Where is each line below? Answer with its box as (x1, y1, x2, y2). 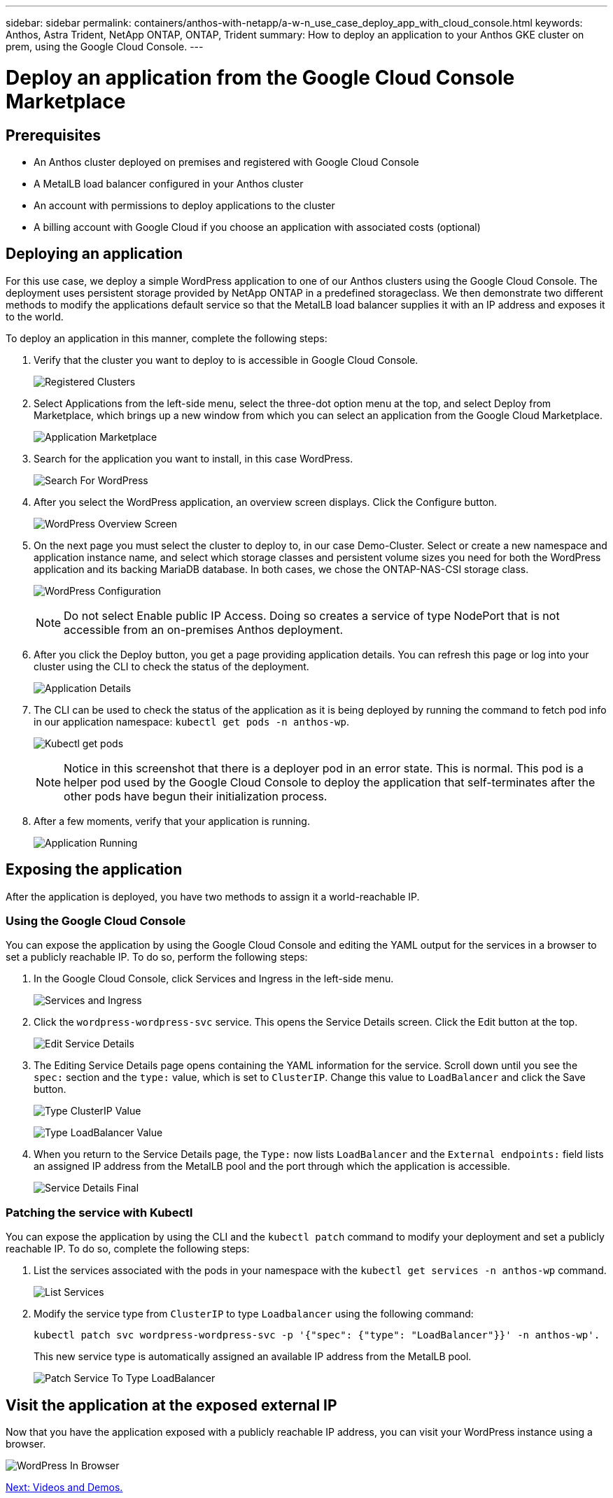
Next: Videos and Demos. (6, 1481, 123, 1493)
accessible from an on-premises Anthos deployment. (64, 622, 343, 637)
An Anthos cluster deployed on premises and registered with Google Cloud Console (34, 155, 419, 168)
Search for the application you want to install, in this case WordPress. (34, 452, 353, 465)
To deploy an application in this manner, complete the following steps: (6, 332, 327, 344)
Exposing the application (6, 861, 183, 879)
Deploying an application (6, 245, 183, 263)
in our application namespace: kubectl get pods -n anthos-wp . (34, 715, 349, 728)
